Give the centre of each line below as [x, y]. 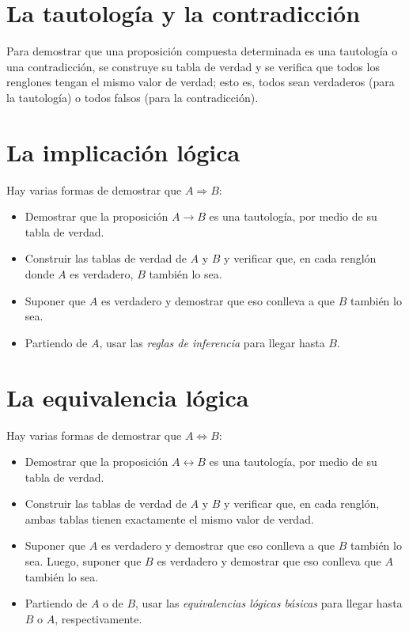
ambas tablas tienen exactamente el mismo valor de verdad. [169, 518]
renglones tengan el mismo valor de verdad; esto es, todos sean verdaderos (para [201, 82]
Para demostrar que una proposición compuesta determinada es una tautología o [202, 51]
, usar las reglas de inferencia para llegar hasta [212, 342]
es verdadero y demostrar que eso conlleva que [269, 561]
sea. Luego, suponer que [83, 561]
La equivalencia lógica [128, 397]
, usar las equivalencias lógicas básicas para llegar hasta [269, 603]
